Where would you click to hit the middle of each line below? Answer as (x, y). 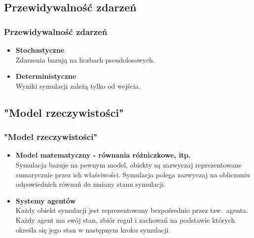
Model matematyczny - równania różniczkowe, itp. (103, 155)
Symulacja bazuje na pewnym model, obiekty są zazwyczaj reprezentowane (128, 164)
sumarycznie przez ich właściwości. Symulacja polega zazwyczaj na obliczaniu (133, 174)
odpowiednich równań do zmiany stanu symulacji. (91, 184)
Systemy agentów (46, 200)
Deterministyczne (46, 76)
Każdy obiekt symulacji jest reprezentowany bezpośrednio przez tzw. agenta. (132, 210)
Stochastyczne (40, 50)
